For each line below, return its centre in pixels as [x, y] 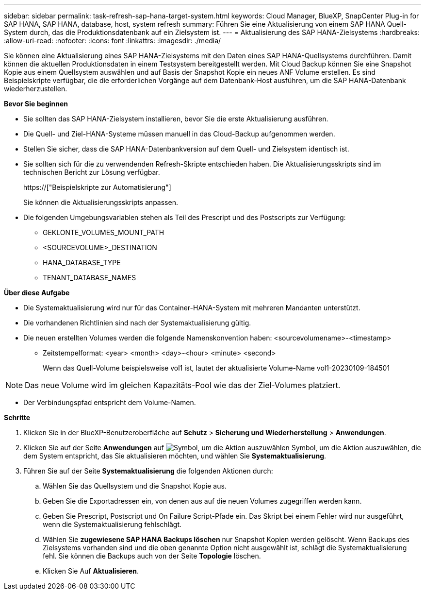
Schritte [17, 417]
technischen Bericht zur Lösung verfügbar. [92, 172]
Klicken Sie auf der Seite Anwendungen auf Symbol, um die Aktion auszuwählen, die [222, 448]
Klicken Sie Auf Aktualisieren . [91, 571]
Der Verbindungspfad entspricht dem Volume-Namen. [110, 402]
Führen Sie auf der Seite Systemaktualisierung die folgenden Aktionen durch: [148, 471]
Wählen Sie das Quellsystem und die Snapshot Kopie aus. [135, 486]
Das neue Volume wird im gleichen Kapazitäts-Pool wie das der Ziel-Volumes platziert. [183, 385]
